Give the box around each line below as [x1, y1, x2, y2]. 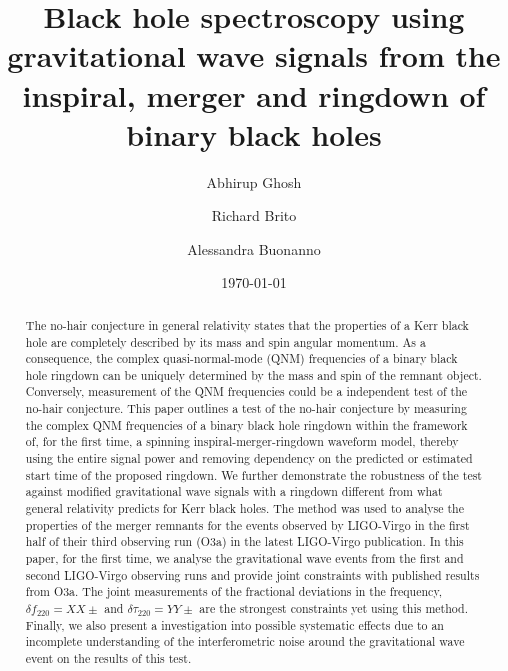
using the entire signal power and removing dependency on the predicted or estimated [25, 450, 473, 467]
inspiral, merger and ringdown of [22, 74, 486, 115]
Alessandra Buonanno [187, 238, 321, 259]
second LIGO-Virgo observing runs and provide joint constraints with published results [25, 566, 480, 583]
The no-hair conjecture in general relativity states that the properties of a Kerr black [25, 316, 469, 333]
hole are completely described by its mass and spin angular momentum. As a [25, 333, 426, 350]
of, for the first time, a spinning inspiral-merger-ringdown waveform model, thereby [25, 433, 459, 450]
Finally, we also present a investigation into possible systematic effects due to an [25, 616, 444, 633]
